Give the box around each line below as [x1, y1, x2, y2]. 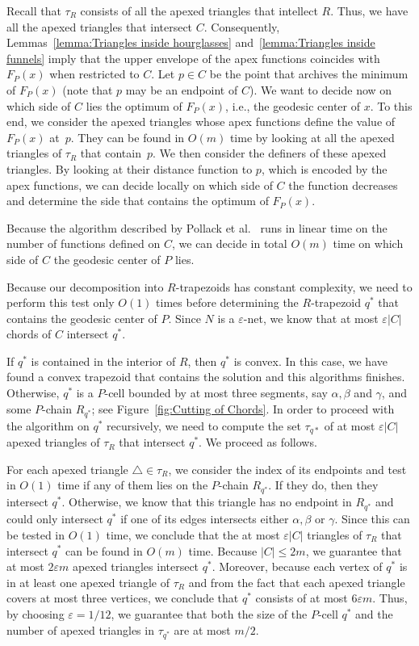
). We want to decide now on [249, 81, 392, 98]
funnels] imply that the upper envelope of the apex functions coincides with [6, 49, 380, 66]
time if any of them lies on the [57, 476, 208, 493]
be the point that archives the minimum [209, 65, 409, 82]
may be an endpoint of [125, 81, 238, 98]
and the [355, 605, 393, 622]
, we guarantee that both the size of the [111, 605, 308, 622]
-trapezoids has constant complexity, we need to [175, 278, 413, 295]
